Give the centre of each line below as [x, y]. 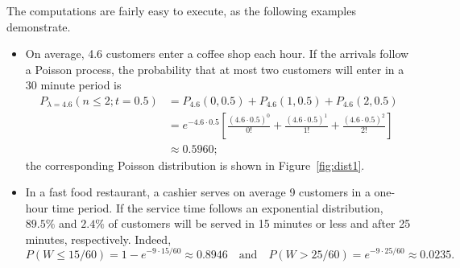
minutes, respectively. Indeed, [98, 239]
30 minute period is [73, 85]
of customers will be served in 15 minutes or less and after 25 [259, 223]
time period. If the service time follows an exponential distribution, [218, 207]
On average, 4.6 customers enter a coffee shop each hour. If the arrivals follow [217, 54]
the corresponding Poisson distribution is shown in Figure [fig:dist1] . [195, 165]
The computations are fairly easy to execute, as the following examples [181, 10]
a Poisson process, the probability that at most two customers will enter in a [215, 69]
